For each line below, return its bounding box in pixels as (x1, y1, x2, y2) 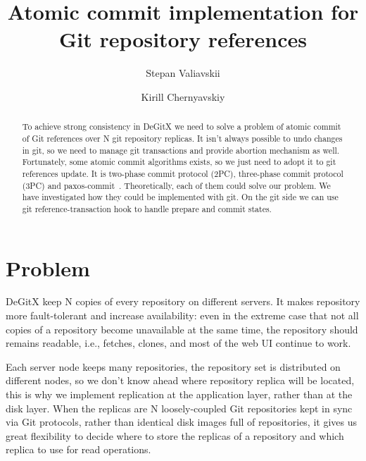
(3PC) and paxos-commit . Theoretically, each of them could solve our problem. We (22, 179, 331, 191)
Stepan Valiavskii (146, 66, 220, 80)
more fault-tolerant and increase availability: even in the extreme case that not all (6, 308, 359, 323)
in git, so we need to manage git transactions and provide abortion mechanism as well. (22, 144, 340, 156)
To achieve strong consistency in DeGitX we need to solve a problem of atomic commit (22, 121, 341, 133)
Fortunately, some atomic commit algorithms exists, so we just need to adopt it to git (22, 156, 336, 168)
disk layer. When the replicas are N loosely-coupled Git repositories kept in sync (6, 400, 353, 415)
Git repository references (59, 25, 307, 54)
